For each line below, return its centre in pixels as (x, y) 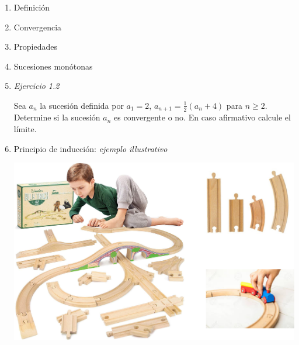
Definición (32, 7)
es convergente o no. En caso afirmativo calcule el (202, 117)
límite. (25, 129)
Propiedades (36, 46)
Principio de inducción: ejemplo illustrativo (91, 148)
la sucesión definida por (82, 105)
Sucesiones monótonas (53, 66)
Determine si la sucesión (57, 117)
